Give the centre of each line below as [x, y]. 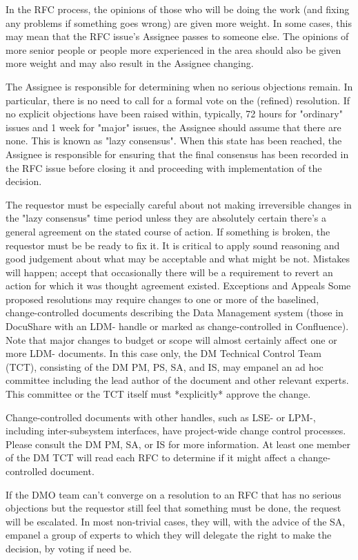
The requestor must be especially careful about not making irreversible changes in [179, 204]
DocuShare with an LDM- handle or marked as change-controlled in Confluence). [177, 326]
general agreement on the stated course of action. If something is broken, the [168, 231]
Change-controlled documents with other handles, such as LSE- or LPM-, [161, 417]
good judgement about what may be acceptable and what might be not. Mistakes [178, 259]
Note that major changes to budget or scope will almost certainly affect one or [171, 339]
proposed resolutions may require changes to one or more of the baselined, [162, 299]
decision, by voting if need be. [69, 548]
